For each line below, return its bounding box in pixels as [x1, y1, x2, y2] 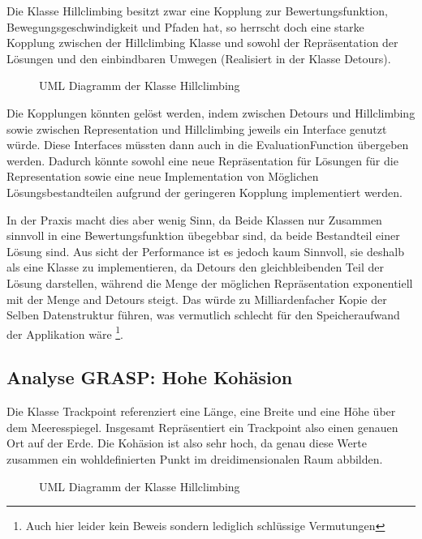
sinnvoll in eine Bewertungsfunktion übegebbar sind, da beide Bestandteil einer [6, 227, 400, 244]
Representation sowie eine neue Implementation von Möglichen [6, 168, 319, 185]
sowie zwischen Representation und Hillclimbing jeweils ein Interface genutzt [6, 120, 387, 137]
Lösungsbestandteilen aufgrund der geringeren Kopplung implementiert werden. [6, 183, 403, 200]
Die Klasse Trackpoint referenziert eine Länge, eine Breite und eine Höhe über [6, 403, 396, 420]
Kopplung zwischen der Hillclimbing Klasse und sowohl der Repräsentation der [6, 34, 398, 51]
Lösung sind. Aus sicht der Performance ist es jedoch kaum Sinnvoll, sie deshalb [6, 242, 404, 259]
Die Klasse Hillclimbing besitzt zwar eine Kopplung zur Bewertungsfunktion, [6, 2, 388, 19]
